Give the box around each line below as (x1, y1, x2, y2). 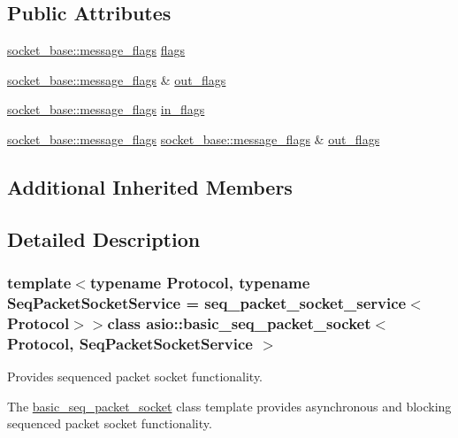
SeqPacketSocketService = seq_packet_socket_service (7, 291, 407, 313)
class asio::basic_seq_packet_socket (107, 311, 371, 334)
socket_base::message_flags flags (7, 41, 186, 59)
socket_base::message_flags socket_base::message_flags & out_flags (7, 129, 380, 148)
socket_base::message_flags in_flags (7, 100, 205, 119)
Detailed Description (7, 225, 201, 252)
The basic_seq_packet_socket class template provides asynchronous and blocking (7, 396, 452, 415)
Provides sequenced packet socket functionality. (7, 367, 263, 386)
